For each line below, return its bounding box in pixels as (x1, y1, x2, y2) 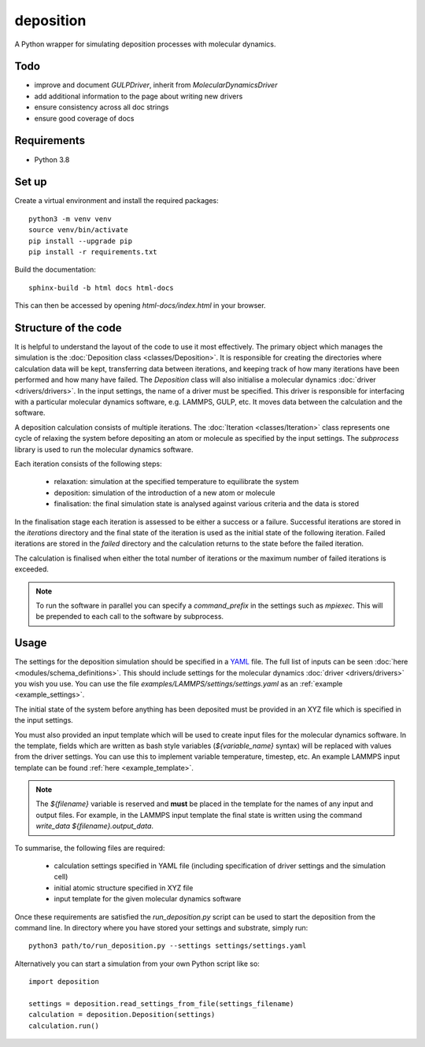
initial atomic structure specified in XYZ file (54, 882, 194, 893)
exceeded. (14, 564, 49, 574)
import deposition (28, 977, 100, 986)
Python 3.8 (34, 154, 70, 165)
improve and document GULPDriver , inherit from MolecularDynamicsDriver (34, 80, 278, 90)
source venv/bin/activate (28, 225, 129, 235)
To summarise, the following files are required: (14, 843, 165, 853)
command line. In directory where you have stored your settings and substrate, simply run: (14, 923, 309, 932)
